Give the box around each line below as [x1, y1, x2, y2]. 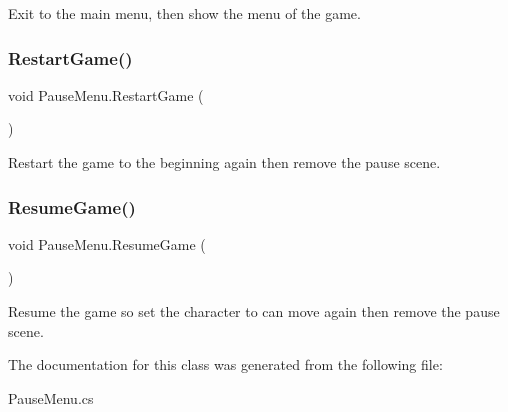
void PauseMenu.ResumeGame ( [8, 233, 206, 254]
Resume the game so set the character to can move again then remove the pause [8, 301, 500, 321]
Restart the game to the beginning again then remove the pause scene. [8, 152, 441, 172]
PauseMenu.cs [8, 387, 94, 408]
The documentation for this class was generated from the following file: [8, 354, 443, 375]
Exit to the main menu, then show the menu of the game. [8, 3, 361, 23]
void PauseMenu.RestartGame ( [8, 84, 204, 105]
